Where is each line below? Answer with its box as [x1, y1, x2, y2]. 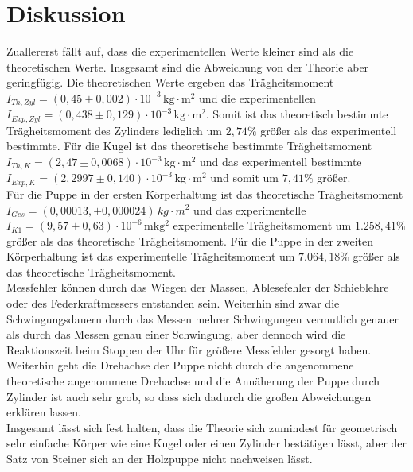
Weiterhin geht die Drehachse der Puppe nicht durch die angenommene [6, 357, 354, 373]
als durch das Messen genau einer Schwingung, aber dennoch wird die [6, 326, 346, 342]
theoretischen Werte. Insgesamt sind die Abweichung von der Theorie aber [6, 58, 369, 75]
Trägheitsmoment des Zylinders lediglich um [6, 122, 222, 138]
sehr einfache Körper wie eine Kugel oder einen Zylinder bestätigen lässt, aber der [6, 435, 407, 451]
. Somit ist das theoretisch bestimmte [205, 106, 388, 122]
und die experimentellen [199, 89, 316, 106]
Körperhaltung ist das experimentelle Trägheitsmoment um [6, 248, 295, 265]
